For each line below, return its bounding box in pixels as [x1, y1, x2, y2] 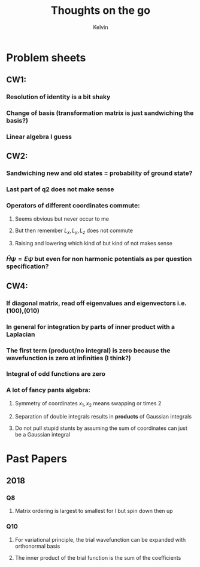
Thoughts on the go [50, 4, 151, 17]
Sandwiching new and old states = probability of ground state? [6, 169, 193, 177]
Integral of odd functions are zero [6, 370, 106, 378]
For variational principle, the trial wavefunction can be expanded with [14, 536, 186, 543]
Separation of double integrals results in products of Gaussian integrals [14, 412, 192, 420]
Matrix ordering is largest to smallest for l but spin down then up [14, 507, 173, 515]
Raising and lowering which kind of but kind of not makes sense [14, 240, 172, 247]
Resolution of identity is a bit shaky [6, 93, 111, 101]
